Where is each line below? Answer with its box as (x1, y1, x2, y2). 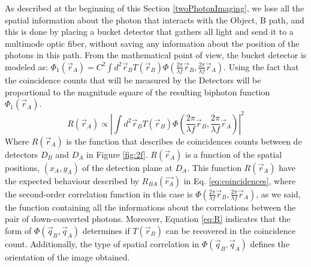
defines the (250, 237, 289, 250)
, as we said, (256, 187, 301, 200)
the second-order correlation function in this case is (5, 187, 193, 200)
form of (5, 224, 32, 236)
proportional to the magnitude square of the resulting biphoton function (5, 85, 270, 98)
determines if (82, 224, 130, 236)
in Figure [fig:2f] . (86, 148, 148, 160)
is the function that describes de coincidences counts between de (66, 134, 302, 147)
